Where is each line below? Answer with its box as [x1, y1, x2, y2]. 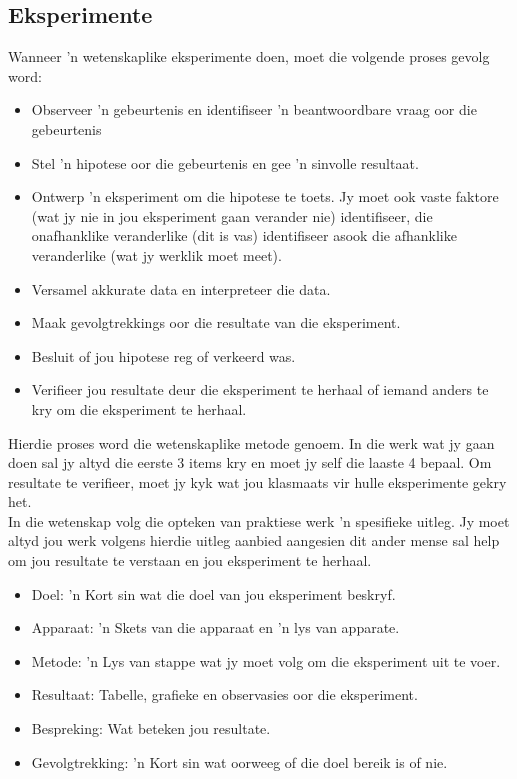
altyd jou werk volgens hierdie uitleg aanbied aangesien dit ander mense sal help [8, 530, 500, 551]
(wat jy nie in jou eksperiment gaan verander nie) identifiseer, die [31, 205, 433, 226]
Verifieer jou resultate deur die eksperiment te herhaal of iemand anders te [31, 379, 489, 400]
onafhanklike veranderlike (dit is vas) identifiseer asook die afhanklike [31, 225, 457, 246]
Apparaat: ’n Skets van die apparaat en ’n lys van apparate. [31, 617, 400, 638]
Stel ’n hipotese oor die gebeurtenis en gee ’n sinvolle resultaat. [31, 152, 419, 173]
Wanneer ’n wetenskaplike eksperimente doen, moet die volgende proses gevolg [8, 46, 490, 67]
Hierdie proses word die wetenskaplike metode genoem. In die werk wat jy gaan [8, 432, 495, 453]
